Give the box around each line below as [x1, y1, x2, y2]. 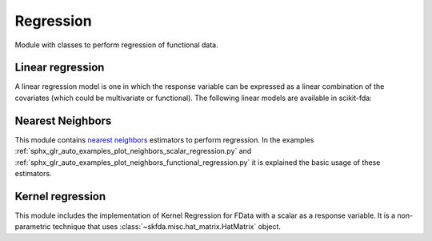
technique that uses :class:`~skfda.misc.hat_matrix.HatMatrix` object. [52, 222, 282, 231]
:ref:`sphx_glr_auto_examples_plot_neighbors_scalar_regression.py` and [14, 147, 252, 156]
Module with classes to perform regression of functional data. [14, 40, 219, 50]
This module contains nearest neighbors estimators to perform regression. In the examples [14, 135, 314, 144]
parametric [14, 222, 51, 231]
